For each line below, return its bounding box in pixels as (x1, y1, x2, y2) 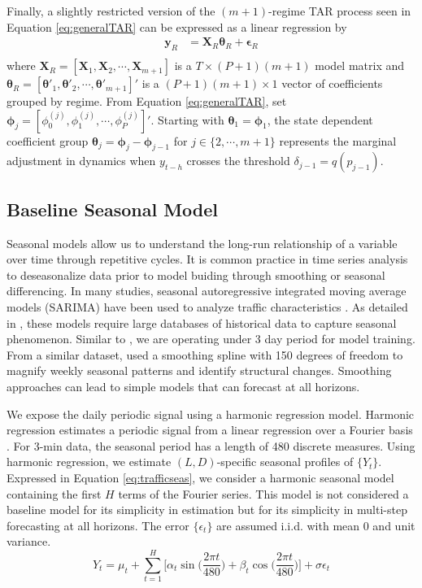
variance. (7, 533, 51, 550)
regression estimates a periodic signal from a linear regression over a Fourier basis (7, 421, 413, 438)
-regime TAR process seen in (268, 2, 411, 19)
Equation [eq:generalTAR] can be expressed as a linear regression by (7, 18, 347, 35)
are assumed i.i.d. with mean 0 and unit (216, 516, 415, 534)
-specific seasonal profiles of (216, 453, 354, 470)
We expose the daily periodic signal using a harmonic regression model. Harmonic (7, 405, 415, 422)
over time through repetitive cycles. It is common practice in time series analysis (7, 250, 408, 268)
